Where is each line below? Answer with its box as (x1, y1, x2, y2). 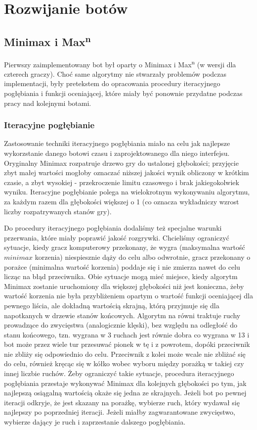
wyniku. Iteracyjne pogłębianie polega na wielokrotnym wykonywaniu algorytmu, (4, 187, 250, 197)
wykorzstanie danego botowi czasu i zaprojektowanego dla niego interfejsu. (4, 148, 230, 158)
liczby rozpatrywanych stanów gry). (4, 206, 112, 216)
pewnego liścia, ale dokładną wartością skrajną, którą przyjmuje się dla (4, 300, 219, 310)
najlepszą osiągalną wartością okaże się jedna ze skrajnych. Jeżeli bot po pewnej (4, 387, 247, 398)
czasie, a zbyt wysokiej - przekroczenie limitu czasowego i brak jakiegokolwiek (4, 177, 239, 187)
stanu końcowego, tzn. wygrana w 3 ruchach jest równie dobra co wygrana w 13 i (4, 329, 250, 339)
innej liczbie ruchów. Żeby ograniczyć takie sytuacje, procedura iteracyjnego (4, 368, 234, 379)
